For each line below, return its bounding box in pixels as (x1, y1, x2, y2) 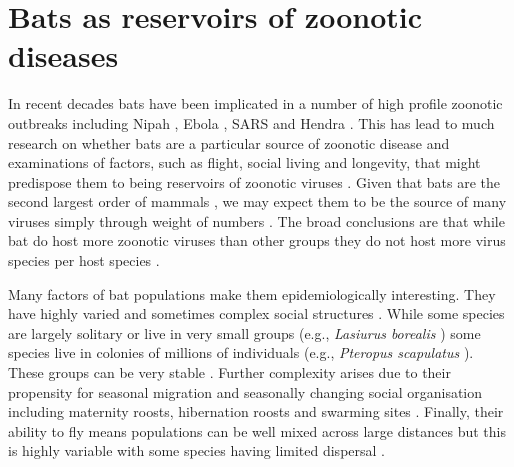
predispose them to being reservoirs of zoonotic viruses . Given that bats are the (8, 171, 501, 192)
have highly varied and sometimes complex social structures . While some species (8, 303, 505, 324)
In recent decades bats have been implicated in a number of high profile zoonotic (8, 93, 503, 114)
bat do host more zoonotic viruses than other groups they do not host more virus (8, 230, 506, 251)
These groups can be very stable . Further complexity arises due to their (8, 362, 451, 383)
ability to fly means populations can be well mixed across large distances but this (8, 420, 507, 441)
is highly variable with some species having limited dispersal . (8, 440, 385, 461)
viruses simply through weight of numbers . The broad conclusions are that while (8, 210, 505, 231)
